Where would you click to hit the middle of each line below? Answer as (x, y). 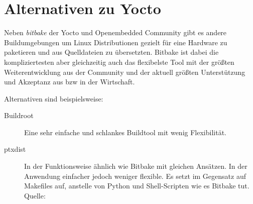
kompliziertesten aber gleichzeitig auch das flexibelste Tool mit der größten (119, 62)
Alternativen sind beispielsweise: (54, 98)
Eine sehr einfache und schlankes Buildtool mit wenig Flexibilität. (125, 132)
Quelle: (35, 195)
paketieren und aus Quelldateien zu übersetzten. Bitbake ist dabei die (111, 52)
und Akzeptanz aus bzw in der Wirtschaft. (70, 82)
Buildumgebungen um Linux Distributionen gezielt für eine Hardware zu (116, 42)
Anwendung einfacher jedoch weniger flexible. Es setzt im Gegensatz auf (135, 176)
